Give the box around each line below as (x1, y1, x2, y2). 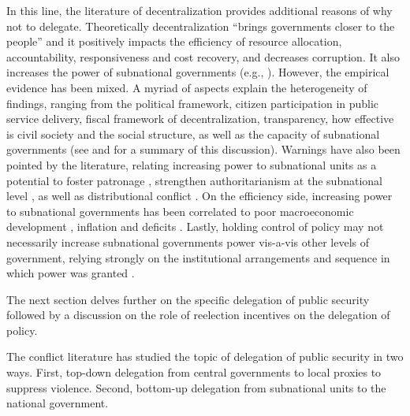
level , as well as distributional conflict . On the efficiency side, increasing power (6, 188, 393, 204)
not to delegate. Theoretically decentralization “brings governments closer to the (6, 17, 395, 34)
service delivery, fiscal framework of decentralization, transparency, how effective (6, 110, 394, 127)
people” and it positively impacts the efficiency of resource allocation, (6, 33, 342, 50)
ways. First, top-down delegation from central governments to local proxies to (6, 364, 382, 381)
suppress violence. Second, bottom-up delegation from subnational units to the (6, 379, 386, 396)
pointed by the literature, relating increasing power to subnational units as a (6, 156, 377, 173)
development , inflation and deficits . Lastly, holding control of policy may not (6, 218, 384, 235)
